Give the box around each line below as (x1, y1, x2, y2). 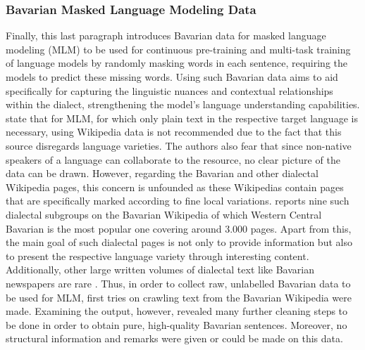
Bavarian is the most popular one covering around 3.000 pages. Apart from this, (6, 221, 352, 235)
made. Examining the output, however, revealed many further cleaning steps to (6, 304, 348, 318)
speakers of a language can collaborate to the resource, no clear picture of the (6, 152, 340, 167)
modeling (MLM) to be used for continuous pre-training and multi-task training (6, 41, 351, 56)
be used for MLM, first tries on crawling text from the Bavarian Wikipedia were (6, 290, 352, 304)
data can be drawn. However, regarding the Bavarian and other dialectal (6, 166, 318, 181)
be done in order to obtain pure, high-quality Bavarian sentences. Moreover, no (6, 317, 347, 332)
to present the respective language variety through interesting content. (6, 248, 309, 263)
